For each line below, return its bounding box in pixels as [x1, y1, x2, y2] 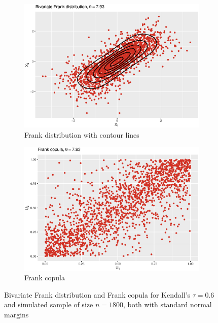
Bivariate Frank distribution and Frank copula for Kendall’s [4, 289, 190, 300]
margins [4, 309, 29, 319]
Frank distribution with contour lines [24, 129, 139, 140]
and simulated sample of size [4, 299, 93, 310]
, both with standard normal [123, 299, 212, 310]
